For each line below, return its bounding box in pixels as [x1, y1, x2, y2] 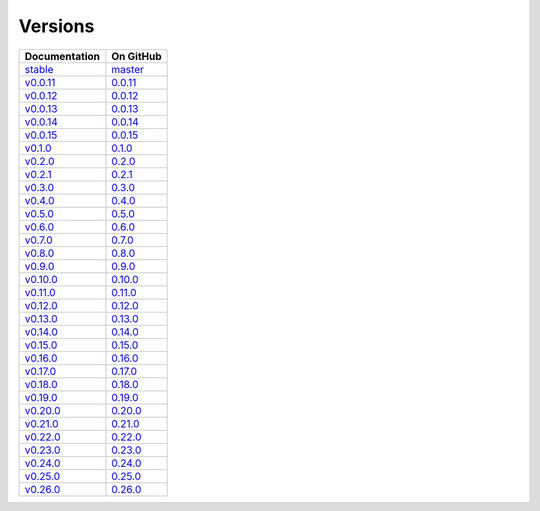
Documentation [24, 49, 100, 63]
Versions [18, 15, 95, 37]
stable [24, 62, 54, 76]
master [111, 62, 145, 76]
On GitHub [111, 49, 162, 63]
